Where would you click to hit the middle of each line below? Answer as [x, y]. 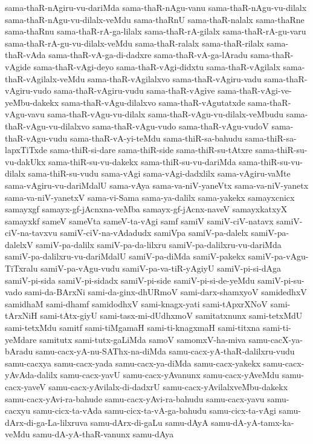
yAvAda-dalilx [31, 375]
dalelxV [19, 244]
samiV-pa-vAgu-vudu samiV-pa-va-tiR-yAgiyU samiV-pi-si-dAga [161, 268]
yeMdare [21, 339]
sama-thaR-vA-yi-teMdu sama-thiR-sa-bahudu [156, 138]
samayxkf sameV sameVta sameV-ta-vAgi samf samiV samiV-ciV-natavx [139, 220]
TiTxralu [21, 268]
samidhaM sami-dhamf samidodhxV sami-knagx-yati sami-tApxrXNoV [136, 303]
